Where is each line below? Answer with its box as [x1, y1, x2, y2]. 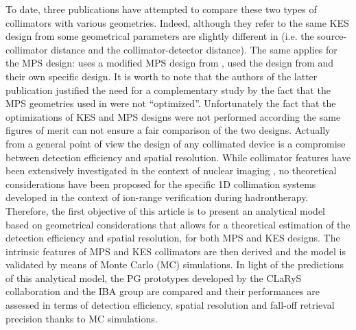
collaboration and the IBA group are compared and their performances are [5, 284, 320, 298]
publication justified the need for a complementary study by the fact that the [5, 82, 331, 97]
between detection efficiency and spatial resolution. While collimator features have [5, 150, 351, 164]
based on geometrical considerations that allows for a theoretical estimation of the [5, 217, 351, 231]
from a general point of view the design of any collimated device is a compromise [5, 136, 346, 150]
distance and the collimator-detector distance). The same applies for [51, 42, 337, 56]
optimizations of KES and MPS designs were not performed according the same [5, 109, 341, 123]
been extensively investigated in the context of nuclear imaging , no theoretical [5, 163, 337, 178]
